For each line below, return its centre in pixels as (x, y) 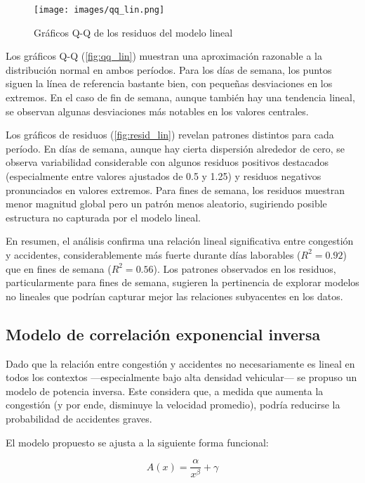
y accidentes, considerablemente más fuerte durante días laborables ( (153, 254)
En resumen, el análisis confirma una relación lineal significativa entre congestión (180, 241)
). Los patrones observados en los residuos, (245, 268)
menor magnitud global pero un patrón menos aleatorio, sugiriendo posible (166, 204)
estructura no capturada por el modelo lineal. (103, 217)
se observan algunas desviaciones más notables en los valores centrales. (157, 111)
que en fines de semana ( (59, 268)
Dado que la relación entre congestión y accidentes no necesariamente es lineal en (180, 363)
